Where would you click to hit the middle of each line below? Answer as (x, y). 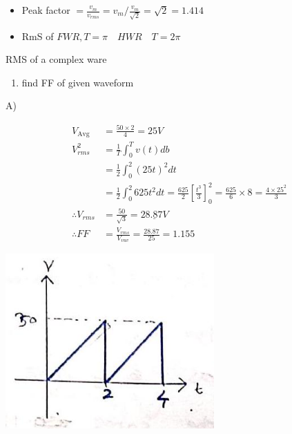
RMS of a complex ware (56, 59)
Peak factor (46, 10)
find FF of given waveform (78, 82)
